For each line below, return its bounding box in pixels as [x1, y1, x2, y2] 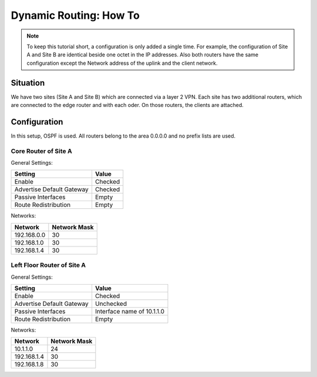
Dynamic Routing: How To [11, 9, 140, 22]
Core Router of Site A [11, 147, 73, 155]
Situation [11, 78, 45, 88]
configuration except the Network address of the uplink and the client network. [26, 59, 218, 66]
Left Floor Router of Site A [11, 261, 86, 269]
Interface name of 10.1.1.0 [95, 307, 164, 315]
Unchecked [95, 299, 127, 308]
